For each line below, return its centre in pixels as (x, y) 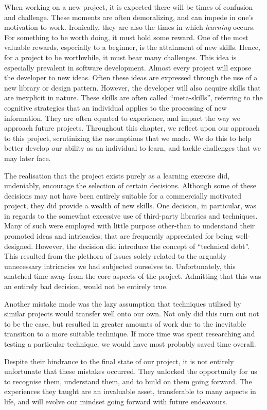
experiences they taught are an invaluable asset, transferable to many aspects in (130, 391)
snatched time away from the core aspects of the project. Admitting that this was (133, 276)
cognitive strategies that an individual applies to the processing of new (115, 107)
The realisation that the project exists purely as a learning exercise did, (117, 175)
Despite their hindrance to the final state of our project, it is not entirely (119, 361)
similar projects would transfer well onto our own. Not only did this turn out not (132, 314)
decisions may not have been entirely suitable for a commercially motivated (123, 195)
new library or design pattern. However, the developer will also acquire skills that (132, 87)
